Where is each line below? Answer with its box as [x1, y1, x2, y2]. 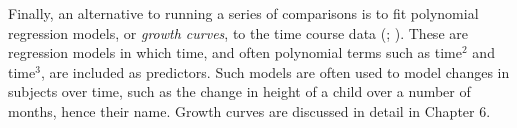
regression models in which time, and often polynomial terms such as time [8, 42, 462, 63]
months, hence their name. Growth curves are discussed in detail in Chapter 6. [8, 100, 491, 121]
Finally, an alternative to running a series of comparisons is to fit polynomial [8, 3, 479, 23]
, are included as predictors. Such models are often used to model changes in [40, 61, 510, 82]
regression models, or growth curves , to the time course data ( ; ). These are [8, 22, 468, 43]
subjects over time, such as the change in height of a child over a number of [8, 81, 471, 102]
